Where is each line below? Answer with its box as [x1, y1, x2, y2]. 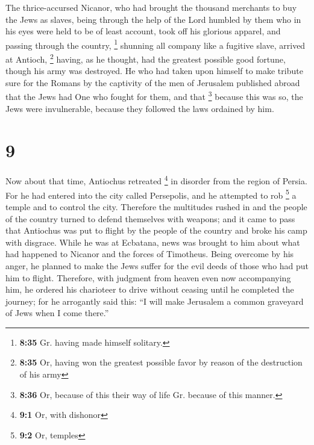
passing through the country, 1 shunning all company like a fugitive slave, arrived [5, 37, 306, 51]
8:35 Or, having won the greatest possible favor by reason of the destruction [19, 356, 303, 369]
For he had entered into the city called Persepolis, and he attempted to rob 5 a [5, 187, 297, 201]
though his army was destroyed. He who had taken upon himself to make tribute [5, 64, 303, 77]
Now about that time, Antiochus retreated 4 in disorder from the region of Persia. [5, 173, 307, 187]
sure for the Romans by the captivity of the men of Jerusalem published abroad [5, 76, 300, 89]
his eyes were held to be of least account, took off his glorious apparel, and [5, 25, 281, 37]
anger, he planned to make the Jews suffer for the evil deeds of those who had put [5, 259, 309, 272]
